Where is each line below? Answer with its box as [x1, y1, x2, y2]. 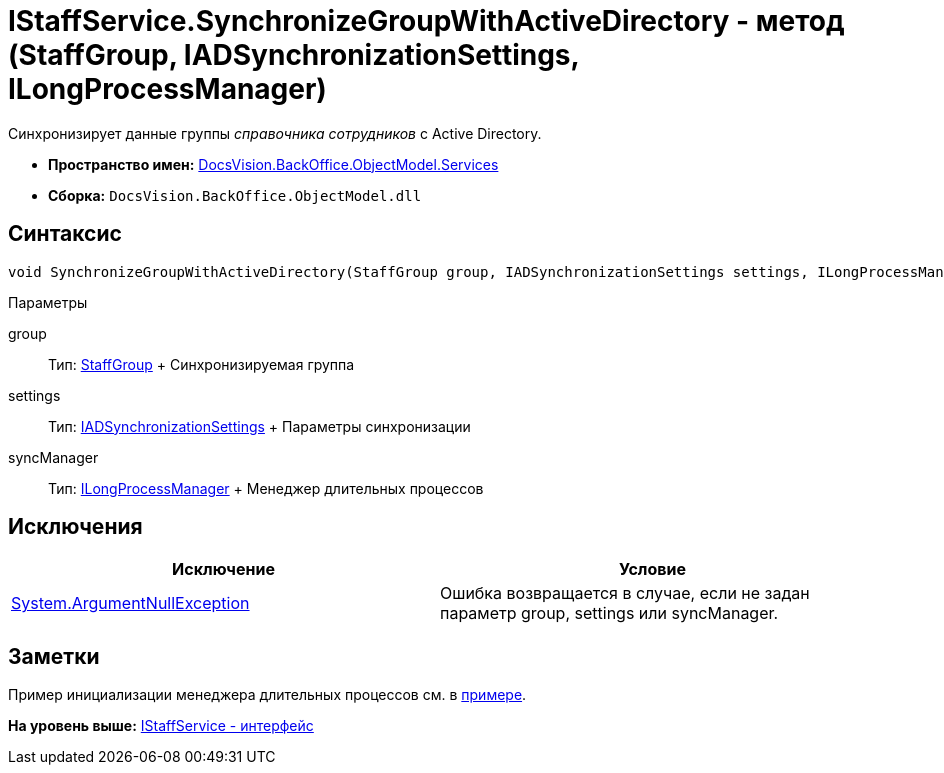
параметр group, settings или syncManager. [440, 603, 779, 624]
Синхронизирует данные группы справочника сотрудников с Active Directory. [8, 124, 542, 142]
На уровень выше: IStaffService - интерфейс [8, 717, 314, 735]
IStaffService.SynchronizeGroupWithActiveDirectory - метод [8, 4, 845, 38]
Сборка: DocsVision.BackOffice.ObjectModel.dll [48, 186, 422, 204]
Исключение [172, 559, 275, 580]
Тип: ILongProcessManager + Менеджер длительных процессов [48, 479, 484, 497]
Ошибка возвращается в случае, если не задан [440, 583, 810, 604]
